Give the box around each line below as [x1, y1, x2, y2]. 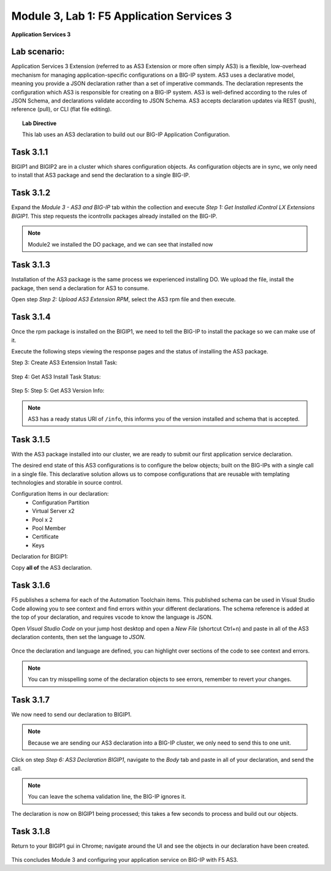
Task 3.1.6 [11, 580, 50, 591]
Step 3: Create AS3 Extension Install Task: [11, 359, 118, 366]
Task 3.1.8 [11, 826, 50, 837]
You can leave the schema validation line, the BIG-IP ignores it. [28, 793, 186, 800]
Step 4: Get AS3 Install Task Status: [11, 373, 101, 380]
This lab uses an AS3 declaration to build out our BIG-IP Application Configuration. [22, 131, 230, 138]
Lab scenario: [11, 47, 65, 57]
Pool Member [32, 524, 67, 532]
